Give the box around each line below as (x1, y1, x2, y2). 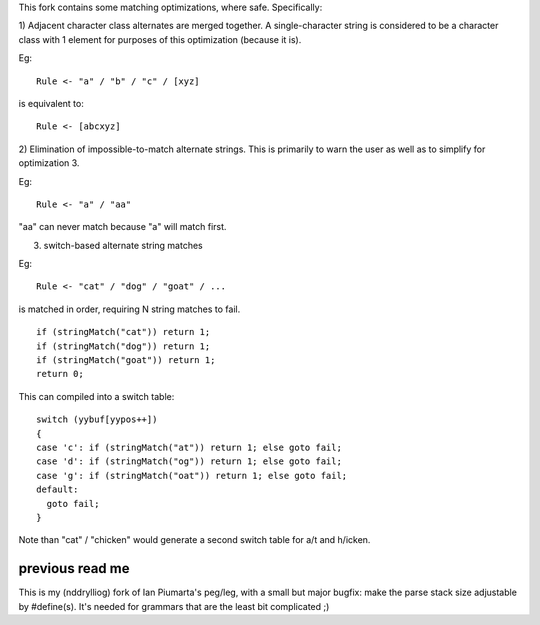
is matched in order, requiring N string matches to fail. (18, 303, 241, 315)
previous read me (18, 560, 130, 577)
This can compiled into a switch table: (18, 390, 175, 402)
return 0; (36, 368, 84, 380)
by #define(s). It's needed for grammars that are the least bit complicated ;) (18, 600, 330, 612)
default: (36, 484, 79, 495)
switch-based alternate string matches (43, 239, 204, 251)
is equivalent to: (18, 97, 84, 109)
